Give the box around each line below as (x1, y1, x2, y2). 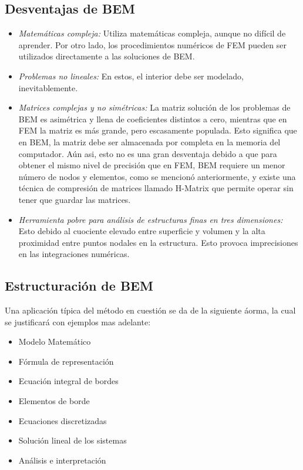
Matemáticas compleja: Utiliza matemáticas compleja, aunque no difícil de (18, 27, 286, 39)
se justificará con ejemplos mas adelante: (5, 315, 151, 328)
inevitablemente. (18, 81, 78, 94)
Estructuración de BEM (5, 276, 153, 295)
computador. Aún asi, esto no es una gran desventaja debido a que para (18, 147, 277, 159)
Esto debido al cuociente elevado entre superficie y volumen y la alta (18, 225, 265, 237)
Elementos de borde (18, 395, 90, 407)
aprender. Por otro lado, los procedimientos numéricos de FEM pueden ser (18, 38, 287, 51)
